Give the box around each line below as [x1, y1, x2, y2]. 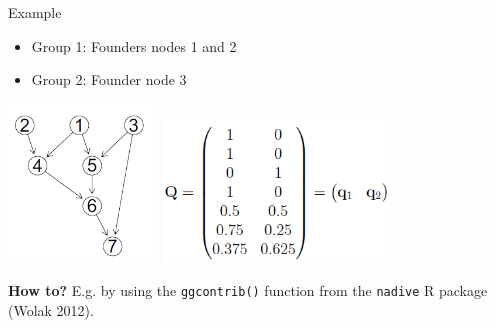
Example [8, 2, 62, 22]
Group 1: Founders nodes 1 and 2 [31, 35, 237, 56]
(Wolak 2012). [8, 299, 94, 320]
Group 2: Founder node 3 [31, 69, 187, 90]
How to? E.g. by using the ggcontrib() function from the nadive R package [8, 280, 488, 301]
